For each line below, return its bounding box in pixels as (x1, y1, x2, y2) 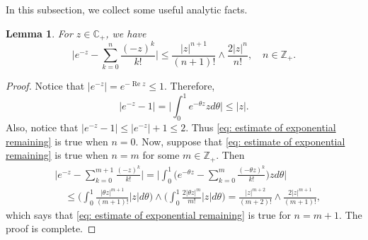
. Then (216, 148, 245, 162)
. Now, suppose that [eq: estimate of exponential (135, 133, 345, 148)
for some (142, 148, 180, 162)
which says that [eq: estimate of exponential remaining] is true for (6, 207, 291, 222)
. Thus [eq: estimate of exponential (185, 120, 336, 135)
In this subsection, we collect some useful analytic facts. (6, 2, 248, 16)
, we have (105, 25, 146, 40)
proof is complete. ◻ (6, 221, 96, 236)
